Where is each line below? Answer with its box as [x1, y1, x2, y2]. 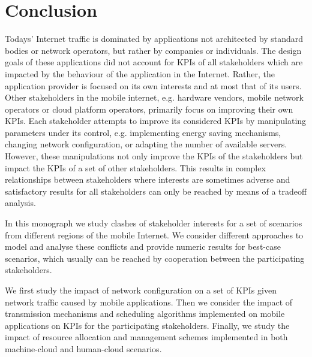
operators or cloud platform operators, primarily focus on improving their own [5, 102, 293, 115]
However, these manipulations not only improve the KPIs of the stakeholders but [5, 150, 303, 162]
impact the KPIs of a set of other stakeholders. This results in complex [5, 161, 266, 174]
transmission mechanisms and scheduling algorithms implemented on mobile [5, 307, 285, 320]
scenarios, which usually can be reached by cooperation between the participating [5, 252, 305, 264]
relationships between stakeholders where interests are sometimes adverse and [5, 173, 290, 186]
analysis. [5, 196, 36, 209]
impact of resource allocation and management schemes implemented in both [5, 331, 288, 343]
